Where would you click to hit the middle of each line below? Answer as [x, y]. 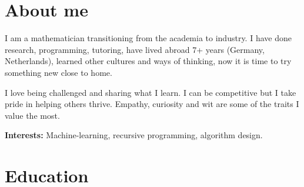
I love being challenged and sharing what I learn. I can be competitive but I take [151, 92]
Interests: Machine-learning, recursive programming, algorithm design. [134, 135]
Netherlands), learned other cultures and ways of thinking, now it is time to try [148, 61]
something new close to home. [59, 72]
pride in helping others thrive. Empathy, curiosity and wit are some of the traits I [152, 104]
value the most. [32, 115]
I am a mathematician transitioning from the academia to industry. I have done [148, 38]
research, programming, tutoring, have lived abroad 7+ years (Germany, [135, 49]
